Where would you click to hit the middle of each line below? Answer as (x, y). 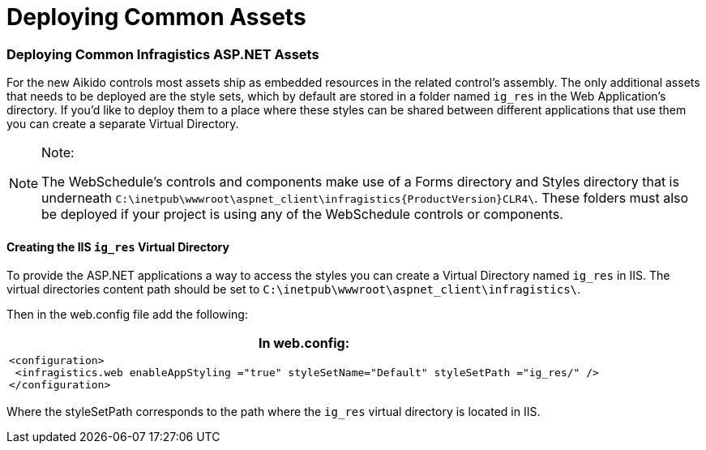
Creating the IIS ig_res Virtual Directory (118, 246)
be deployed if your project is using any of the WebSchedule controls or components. (302, 214)
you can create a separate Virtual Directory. (123, 124)
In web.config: (304, 343)
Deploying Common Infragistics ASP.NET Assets (163, 54)
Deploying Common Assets (156, 17)
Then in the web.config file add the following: (127, 315)
